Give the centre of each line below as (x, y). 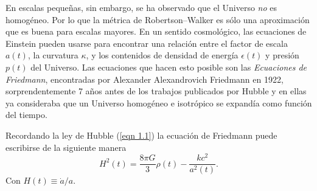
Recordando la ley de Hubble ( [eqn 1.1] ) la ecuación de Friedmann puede (141, 135)
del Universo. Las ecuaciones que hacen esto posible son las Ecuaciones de (169, 67)
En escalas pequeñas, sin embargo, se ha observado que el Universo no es (141, 7)
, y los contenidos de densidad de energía (162, 55)
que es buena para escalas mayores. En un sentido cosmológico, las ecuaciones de (156, 31)
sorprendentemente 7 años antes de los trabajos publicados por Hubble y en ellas (156, 91)
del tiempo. (26, 115)
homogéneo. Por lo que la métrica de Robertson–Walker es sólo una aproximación (158, 19)
